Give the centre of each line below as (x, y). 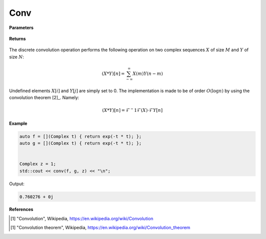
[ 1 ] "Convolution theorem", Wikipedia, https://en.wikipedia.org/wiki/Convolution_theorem (100, 228)
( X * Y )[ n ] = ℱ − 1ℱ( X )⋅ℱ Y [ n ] (132, 110)
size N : (17, 57)
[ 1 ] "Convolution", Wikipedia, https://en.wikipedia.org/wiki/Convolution (82, 218)
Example (18, 123)
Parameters (21, 28)
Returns (17, 38)
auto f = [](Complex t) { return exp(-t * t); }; (81, 136)
